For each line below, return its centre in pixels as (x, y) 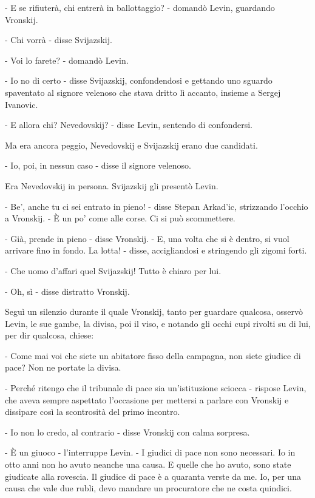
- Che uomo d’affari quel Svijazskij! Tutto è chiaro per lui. (113, 270)
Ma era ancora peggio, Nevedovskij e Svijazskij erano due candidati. (131, 145)
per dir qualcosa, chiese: (49, 335)
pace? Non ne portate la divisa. (63, 367)
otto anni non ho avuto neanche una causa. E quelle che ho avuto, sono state (148, 464)
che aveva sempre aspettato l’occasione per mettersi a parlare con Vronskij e (147, 399)
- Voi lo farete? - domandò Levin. (67, 60)
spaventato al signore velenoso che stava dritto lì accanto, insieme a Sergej (143, 92)
